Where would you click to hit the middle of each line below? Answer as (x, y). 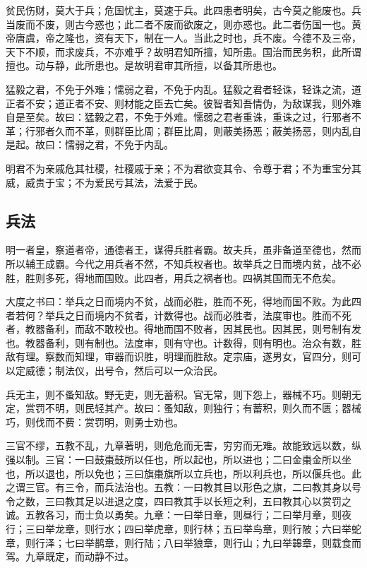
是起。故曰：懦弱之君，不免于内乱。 (90, 144)
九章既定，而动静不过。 (79, 556)
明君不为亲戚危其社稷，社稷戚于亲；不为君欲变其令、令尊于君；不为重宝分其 (183, 168)
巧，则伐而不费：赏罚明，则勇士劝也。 (95, 421)
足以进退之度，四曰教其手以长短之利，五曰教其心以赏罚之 (218, 501)
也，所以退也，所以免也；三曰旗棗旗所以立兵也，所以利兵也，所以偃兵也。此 (183, 473)
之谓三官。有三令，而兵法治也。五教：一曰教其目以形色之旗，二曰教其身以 (179, 487)
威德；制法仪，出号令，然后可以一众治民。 (124, 371)
